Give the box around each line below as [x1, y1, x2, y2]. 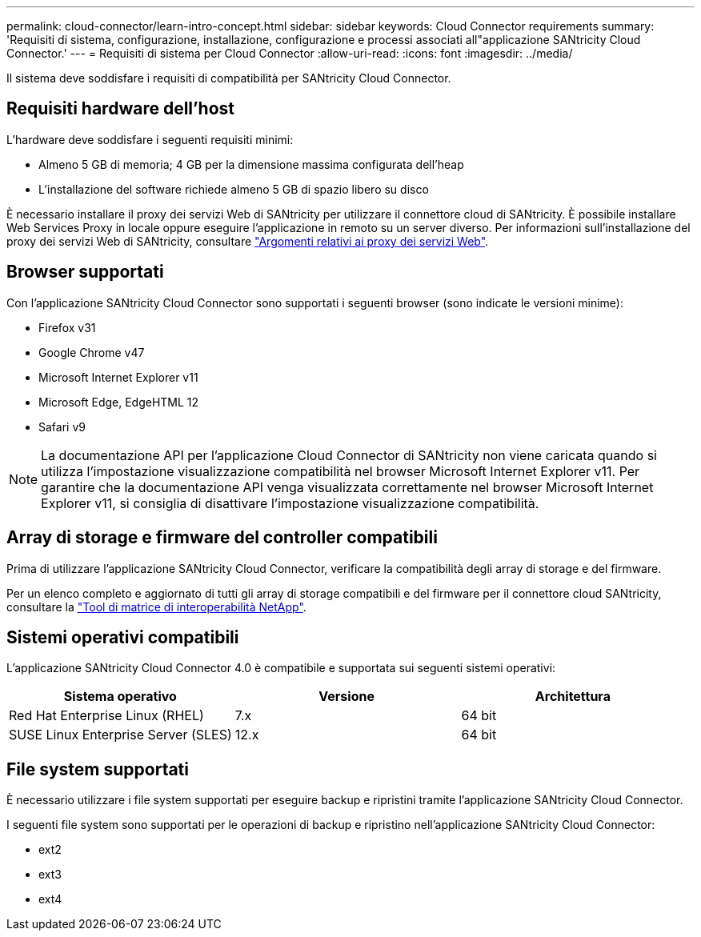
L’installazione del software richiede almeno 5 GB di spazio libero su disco [38, 182, 429, 196]
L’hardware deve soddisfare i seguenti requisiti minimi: [6, 132, 294, 146]
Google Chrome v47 [38, 345, 145, 359]
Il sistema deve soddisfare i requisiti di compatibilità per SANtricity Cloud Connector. [6, 71, 451, 85]
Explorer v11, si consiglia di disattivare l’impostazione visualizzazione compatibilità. [41, 495, 539, 511]
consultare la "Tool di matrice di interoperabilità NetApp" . [6, 599, 306, 614]
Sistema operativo [63, 688, 177, 705]
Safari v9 [38, 419, 86, 434]
